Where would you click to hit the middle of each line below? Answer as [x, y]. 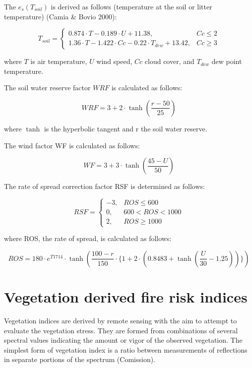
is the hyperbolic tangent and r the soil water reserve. [126, 128]
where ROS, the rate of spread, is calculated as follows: [88, 238]
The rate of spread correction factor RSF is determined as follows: [104, 186]
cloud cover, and [169, 61]
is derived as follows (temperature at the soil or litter [131, 6]
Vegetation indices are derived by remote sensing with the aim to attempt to [121, 321]
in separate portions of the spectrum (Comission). [80, 359]
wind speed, [114, 61]
